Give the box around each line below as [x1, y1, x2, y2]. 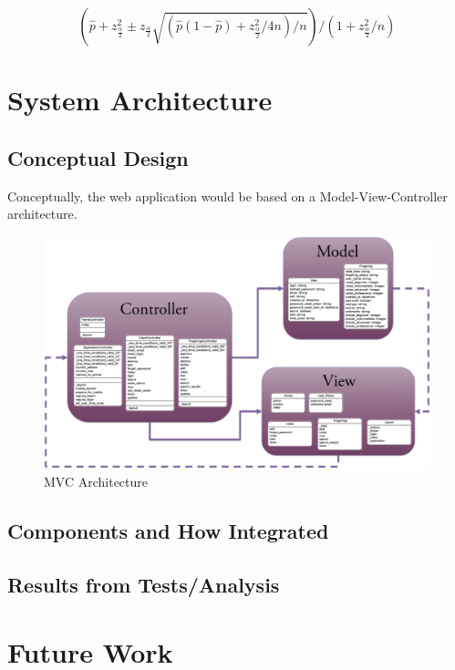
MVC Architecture [44, 472, 149, 491]
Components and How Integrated [7, 517, 329, 545]
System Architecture [7, 81, 273, 119]
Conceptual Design [7, 143, 189, 171]
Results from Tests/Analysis [7, 571, 280, 599]
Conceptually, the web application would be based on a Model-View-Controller [7, 186, 448, 205]
